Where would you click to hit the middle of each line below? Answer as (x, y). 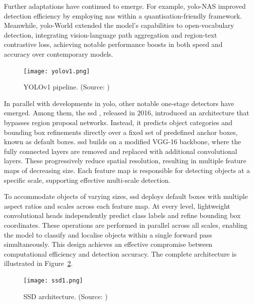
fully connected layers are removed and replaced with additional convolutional (121, 151)
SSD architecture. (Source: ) (66, 296)
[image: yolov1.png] (57, 71)
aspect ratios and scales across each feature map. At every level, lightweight (117, 206)
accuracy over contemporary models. (59, 54)
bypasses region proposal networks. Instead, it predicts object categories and (118, 122)
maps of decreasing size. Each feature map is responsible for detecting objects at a (127, 170)
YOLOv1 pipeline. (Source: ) (67, 87)
